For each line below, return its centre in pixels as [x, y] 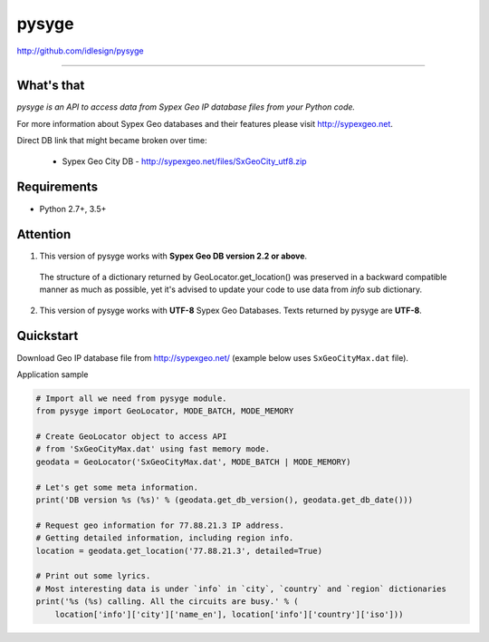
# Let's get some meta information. [117, 487]
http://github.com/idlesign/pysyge [80, 51]
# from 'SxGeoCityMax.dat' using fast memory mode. [153, 449]
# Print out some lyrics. [93, 576]
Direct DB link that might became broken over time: [112, 141]
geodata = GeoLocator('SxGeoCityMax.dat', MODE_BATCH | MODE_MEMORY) [193, 462]
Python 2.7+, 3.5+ [73, 209]
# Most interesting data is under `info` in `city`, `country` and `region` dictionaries [241, 588]
